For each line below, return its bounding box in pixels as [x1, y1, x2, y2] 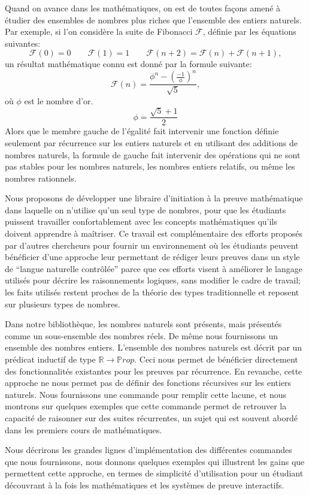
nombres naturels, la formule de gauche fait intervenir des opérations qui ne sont [5, 148, 301, 161]
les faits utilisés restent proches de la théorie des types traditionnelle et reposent [5, 286, 299, 298]
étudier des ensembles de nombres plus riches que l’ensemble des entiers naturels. [5, 13, 302, 26]
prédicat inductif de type [5, 353, 96, 366]
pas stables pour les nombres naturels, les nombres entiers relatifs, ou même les [5, 160, 295, 173]
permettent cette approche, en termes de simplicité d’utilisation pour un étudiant [5, 467, 304, 479]
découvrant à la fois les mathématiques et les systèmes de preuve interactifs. [5, 478, 284, 491]
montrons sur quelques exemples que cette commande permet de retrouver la [5, 400, 287, 412]
